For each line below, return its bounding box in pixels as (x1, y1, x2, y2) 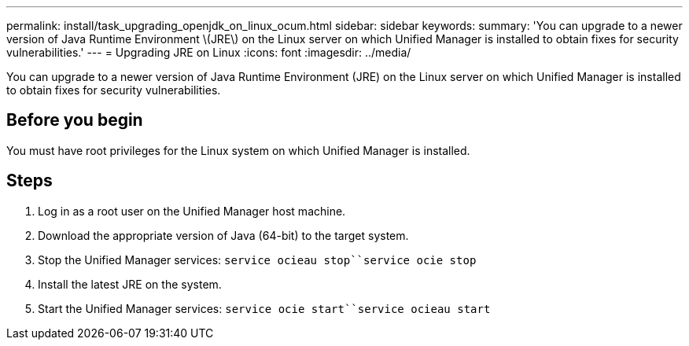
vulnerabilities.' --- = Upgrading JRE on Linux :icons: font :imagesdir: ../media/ (6, 46, 411, 59)
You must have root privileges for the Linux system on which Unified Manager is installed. (6, 143, 470, 157)
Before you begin (6, 110, 143, 131)
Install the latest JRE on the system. (38, 277, 222, 291)
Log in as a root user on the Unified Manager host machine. (38, 204, 346, 218)
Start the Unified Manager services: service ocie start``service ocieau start (38, 301, 491, 315)
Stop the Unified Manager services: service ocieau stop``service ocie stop (38, 252, 477, 267)
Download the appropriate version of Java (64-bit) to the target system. (38, 228, 409, 242)
